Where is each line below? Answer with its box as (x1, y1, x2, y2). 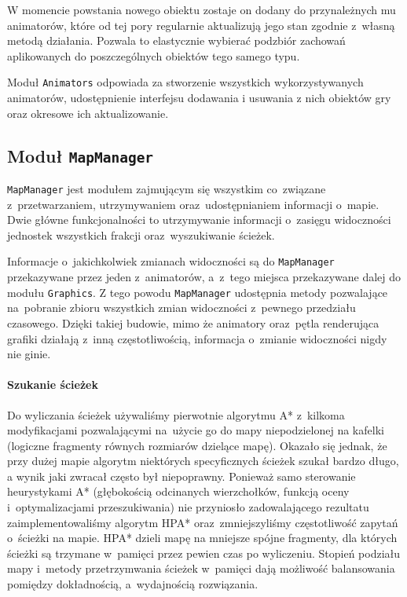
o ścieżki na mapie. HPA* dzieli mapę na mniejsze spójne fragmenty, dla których (7, 529, 398, 546)
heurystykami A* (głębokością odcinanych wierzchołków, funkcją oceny (7, 483, 350, 500)
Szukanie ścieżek (7, 376, 98, 393)
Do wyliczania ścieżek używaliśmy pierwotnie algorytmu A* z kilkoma (7, 406, 345, 423)
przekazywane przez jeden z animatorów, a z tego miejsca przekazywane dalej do (7, 269, 401, 285)
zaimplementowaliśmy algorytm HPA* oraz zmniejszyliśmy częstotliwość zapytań (7, 514, 398, 530)
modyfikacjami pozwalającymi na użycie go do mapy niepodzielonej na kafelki (7, 422, 384, 438)
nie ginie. (7, 346, 51, 362)
